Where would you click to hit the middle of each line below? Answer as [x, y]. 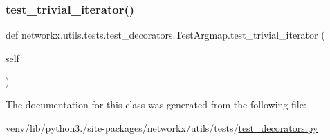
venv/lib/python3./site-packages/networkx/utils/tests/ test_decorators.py [162, 127]
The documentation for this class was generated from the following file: [156, 104]
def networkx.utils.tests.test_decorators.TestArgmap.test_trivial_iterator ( [165, 35]
